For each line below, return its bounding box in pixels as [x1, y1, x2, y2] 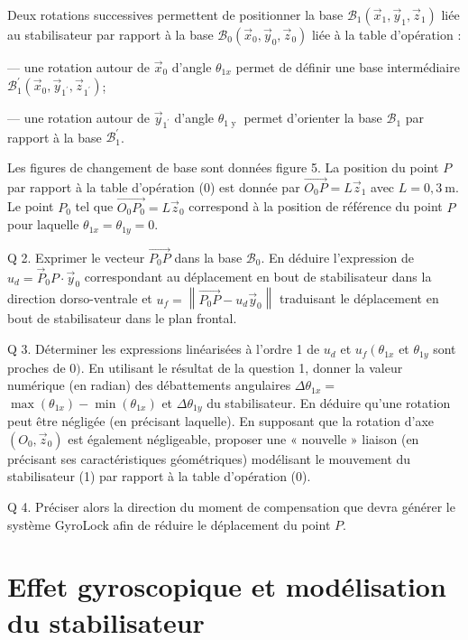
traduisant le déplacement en [280, 289, 439, 308]
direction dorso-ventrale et [7, 289, 152, 308]
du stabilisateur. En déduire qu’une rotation [206, 393, 451, 412]
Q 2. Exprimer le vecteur [7, 247, 145, 266]
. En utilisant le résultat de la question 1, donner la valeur [80, 357, 403, 376]
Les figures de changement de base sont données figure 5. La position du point [7, 157, 439, 176]
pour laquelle [7, 215, 79, 234]
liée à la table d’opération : [311, 25, 462, 43]
